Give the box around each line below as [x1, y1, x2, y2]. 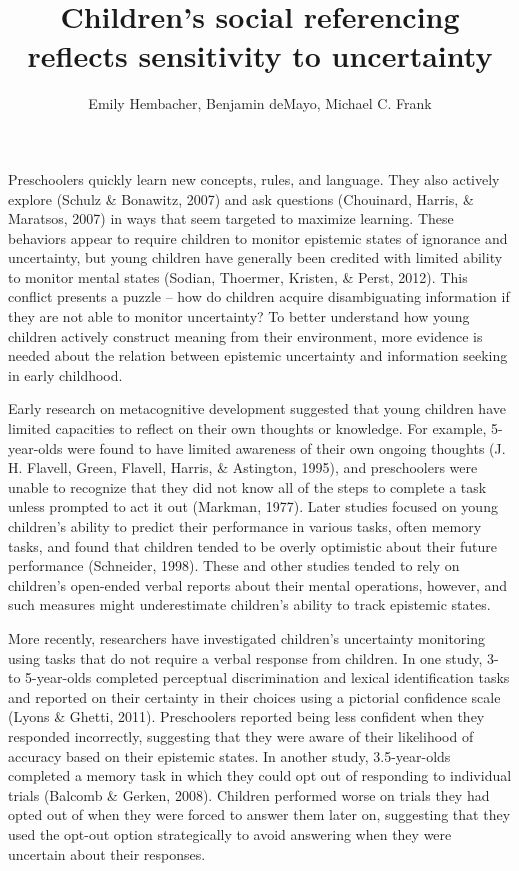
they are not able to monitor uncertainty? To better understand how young [8, 306, 470, 327]
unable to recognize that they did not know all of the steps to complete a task [8, 476, 487, 497]
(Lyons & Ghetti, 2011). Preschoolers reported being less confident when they [8, 706, 485, 727]
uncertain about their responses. [8, 843, 206, 864]
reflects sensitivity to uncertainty [27, 35, 493, 76]
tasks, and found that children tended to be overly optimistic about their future [8, 535, 497, 556]
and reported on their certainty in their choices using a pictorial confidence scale [8, 686, 501, 707]
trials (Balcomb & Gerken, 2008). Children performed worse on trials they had [8, 784, 490, 805]
